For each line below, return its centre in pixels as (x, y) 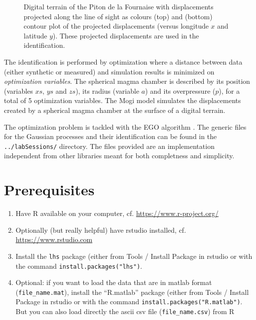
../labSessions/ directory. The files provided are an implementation (109, 146)
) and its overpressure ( (180, 90)
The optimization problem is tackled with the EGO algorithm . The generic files (125, 126)
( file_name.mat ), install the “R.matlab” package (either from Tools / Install (132, 292)
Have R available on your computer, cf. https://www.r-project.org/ (117, 213)
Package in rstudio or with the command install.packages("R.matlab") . (129, 302)
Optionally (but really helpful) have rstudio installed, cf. (101, 230)
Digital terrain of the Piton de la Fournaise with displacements (119, 6)
